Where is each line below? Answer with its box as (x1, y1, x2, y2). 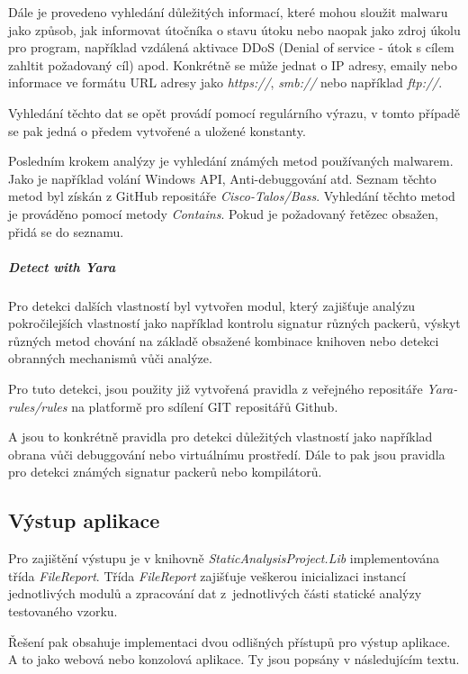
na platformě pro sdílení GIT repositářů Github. (71, 396, 338, 415)
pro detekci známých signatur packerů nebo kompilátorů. (8, 462, 322, 481)
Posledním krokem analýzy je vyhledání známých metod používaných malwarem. (8, 151, 454, 170)
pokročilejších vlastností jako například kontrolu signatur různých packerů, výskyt (8, 314, 461, 332)
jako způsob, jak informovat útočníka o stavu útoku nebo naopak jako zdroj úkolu (8, 20, 461, 39)
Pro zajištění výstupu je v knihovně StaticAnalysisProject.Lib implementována (8, 549, 439, 568)
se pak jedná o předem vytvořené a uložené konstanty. (8, 121, 306, 140)
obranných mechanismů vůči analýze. (8, 349, 212, 368)
